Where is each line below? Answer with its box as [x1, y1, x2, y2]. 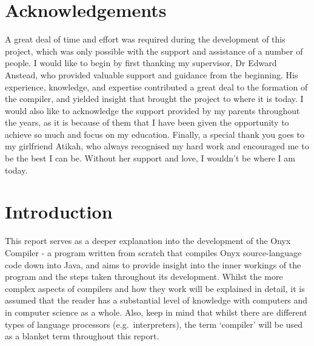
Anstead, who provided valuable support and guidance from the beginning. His [5, 68, 298, 81]
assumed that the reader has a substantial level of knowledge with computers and [5, 294, 308, 307]
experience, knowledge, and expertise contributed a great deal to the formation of [5, 80, 308, 93]
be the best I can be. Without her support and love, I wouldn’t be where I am [5, 152, 295, 165]
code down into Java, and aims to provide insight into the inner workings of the [5, 258, 301, 271]
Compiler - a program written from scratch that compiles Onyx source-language [5, 246, 302, 259]
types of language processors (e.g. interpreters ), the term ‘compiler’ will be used [5, 317, 303, 330]
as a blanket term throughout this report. [5, 330, 159, 342]
